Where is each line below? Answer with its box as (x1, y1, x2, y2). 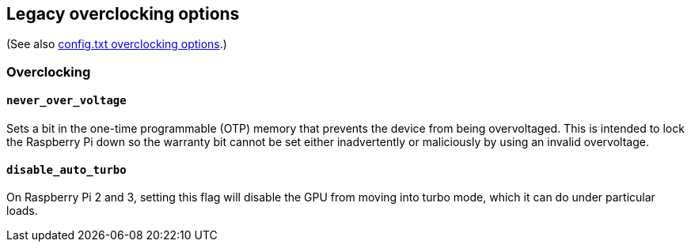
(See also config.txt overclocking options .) (6, 37, 227, 51)
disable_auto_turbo (6, 163, 127, 176)
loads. (6, 204, 38, 218)
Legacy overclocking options (6, 4, 240, 24)
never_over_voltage (6, 94, 127, 107)
